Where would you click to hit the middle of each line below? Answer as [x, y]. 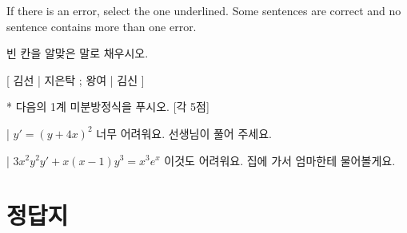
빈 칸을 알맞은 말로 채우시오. [78, 53]
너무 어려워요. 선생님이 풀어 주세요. [184, 133]
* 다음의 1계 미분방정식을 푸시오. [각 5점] [108, 107]
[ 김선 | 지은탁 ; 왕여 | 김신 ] [76, 79]
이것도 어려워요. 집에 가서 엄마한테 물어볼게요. [280, 160]
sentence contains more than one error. [102, 26]
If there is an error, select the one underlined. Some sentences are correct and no [204, 10]
